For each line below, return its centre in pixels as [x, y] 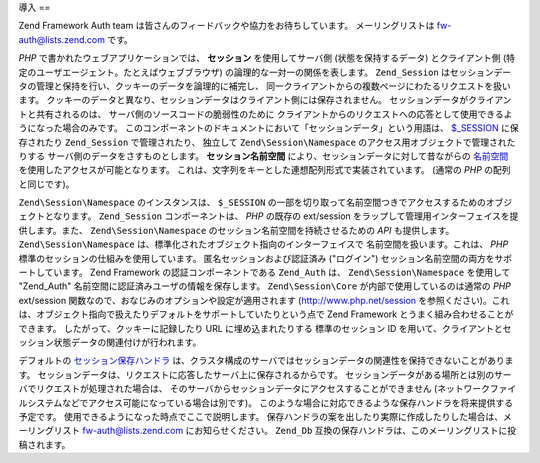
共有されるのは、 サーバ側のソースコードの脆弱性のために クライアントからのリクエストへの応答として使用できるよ [274, 114]
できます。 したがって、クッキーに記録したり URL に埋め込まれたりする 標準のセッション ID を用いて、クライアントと [261, 328]
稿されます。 [44, 444]
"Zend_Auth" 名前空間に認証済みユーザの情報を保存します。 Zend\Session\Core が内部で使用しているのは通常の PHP [265, 286]
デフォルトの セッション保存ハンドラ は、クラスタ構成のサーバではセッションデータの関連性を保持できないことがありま [266, 361]
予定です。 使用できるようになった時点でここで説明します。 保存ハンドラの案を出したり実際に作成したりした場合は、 [261, 416]
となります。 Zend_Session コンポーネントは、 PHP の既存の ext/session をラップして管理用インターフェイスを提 [281, 216]
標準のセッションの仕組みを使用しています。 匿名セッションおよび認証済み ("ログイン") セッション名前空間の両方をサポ [265, 258]
